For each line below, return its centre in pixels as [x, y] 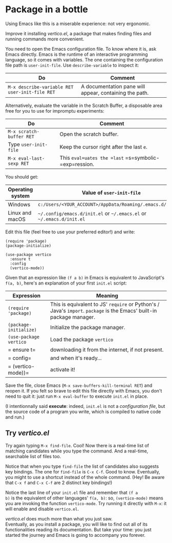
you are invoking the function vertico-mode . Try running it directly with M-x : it [86, 503]
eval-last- [31, 158]
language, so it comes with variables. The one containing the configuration [84, 59]
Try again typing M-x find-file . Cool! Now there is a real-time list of [77, 445]
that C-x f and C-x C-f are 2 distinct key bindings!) [59, 483]
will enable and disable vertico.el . [42, 509]
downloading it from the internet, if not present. [107, 350]
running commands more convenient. [45, 39]
